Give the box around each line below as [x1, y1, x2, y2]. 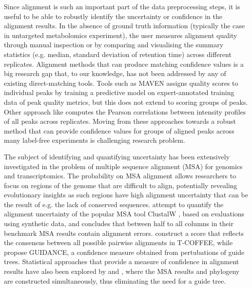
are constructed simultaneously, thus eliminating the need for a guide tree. [4, 275, 226, 286]
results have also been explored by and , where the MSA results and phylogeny [4, 266, 240, 276]
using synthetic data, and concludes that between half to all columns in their [4, 218, 233, 229]
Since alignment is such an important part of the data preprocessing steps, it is [4, 1, 240, 11]
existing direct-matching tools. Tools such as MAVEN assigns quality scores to [4, 77, 238, 88]
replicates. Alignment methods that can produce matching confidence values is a [4, 58, 244, 69]
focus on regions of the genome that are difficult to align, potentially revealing [4, 180, 237, 190]
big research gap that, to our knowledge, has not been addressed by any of [4, 68, 226, 78]
